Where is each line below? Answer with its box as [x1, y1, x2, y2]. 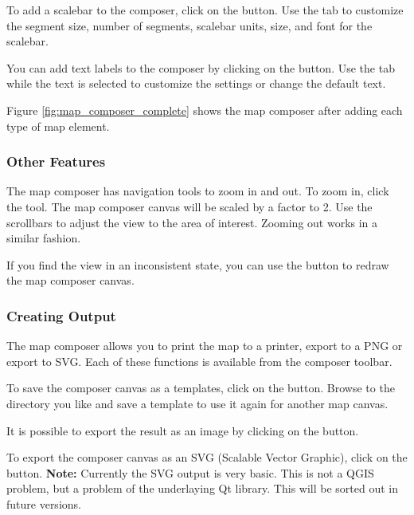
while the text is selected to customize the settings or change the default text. [6, 75, 386, 92]
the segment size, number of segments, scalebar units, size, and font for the [6, 17, 373, 33]
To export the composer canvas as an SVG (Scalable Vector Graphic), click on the [6, 449, 408, 466]
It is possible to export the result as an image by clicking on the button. [6, 422, 359, 438]
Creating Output [6, 305, 116, 325]
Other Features [6, 151, 106, 171]
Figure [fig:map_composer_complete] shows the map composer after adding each [6, 101, 403, 118]
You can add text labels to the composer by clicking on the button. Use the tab [6, 59, 395, 76]
